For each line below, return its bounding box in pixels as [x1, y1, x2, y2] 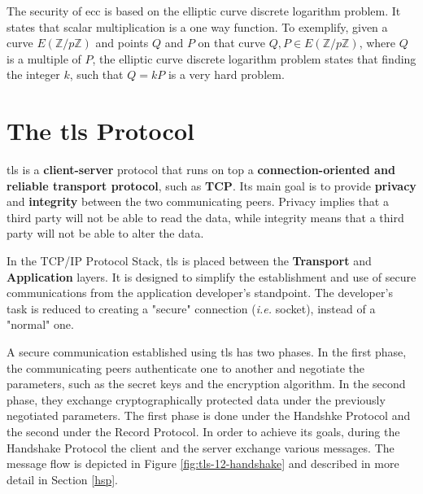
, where [359, 34, 396, 51]
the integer [7, 66, 60, 83]
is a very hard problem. [168, 66, 285, 83]
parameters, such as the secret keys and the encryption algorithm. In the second [7, 375, 406, 392]
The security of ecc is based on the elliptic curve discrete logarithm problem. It [7, 2, 401, 19]
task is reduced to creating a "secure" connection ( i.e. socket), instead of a [7, 299, 376, 317]
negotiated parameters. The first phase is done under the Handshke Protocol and [7, 407, 411, 424]
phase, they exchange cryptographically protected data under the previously [7, 391, 386, 408]
